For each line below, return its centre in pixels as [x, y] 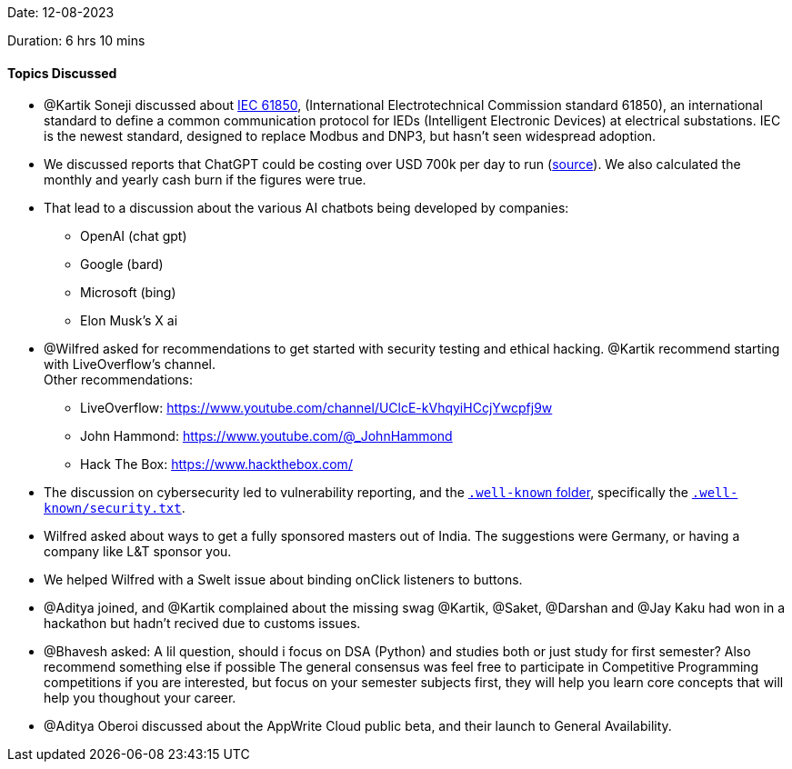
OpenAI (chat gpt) [134, 236]
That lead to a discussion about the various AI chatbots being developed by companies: [306, 208]
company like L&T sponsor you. [138, 552]
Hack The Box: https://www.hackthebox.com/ [216, 464]
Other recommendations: [118, 380]
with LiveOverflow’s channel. [130, 365]
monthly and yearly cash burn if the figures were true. [205, 180]
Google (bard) [122, 265]
